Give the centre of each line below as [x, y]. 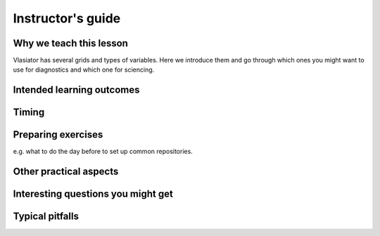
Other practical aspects [66, 172]
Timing [29, 112]
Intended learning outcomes [76, 90]
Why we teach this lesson [70, 43]
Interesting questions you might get [93, 194]
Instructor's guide [67, 18]
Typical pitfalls [46, 217]
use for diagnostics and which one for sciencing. [84, 70]
